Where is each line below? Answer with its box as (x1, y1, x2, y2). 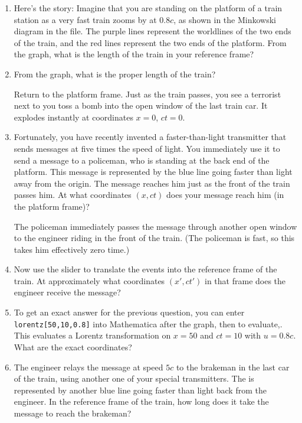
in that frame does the (205, 274, 286, 287)
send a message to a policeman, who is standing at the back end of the (14, 154, 270, 166)
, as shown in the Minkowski (173, 13, 276, 25)
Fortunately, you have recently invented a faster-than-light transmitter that (14, 131, 287, 143)
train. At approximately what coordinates (14, 274, 165, 287)
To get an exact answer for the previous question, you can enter (14, 306, 245, 318)
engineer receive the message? (14, 286, 121, 298)
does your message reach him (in (166, 188, 284, 201)
